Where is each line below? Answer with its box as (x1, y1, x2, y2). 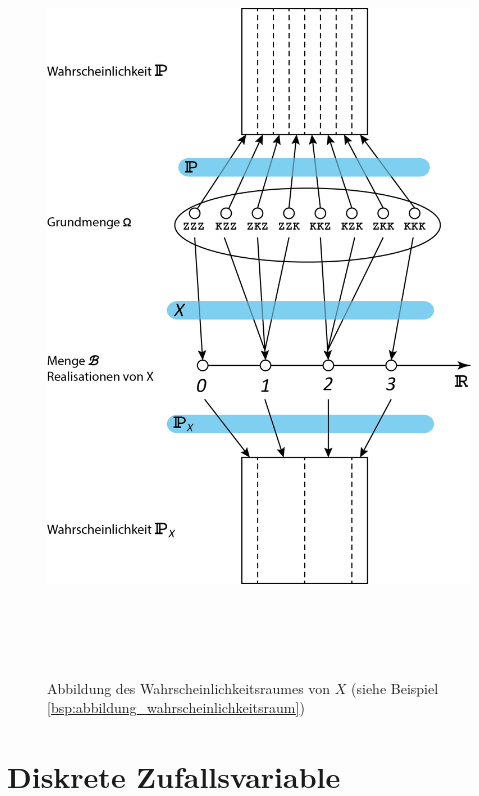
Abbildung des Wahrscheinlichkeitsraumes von (47, 677, 331, 698)
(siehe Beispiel (351, 677, 439, 698)
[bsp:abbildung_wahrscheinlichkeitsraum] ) (47, 697, 305, 718)
